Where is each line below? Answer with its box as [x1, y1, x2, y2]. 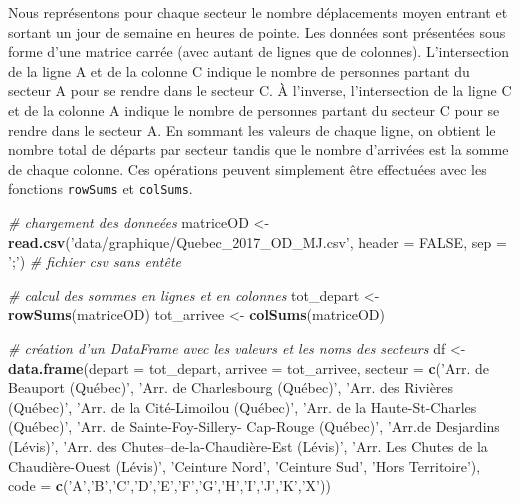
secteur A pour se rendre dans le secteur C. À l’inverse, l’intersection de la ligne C [8, 80, 512, 101]
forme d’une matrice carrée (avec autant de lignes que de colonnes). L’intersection [8, 41, 510, 62]
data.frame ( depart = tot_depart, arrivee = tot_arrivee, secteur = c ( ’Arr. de [8, 357, 489, 378]
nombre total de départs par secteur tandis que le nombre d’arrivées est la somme [8, 139, 509, 160]
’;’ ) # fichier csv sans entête [8, 251, 181, 272]
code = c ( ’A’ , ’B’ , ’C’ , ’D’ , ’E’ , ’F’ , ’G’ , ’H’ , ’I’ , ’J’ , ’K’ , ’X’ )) [8, 475, 331, 496]
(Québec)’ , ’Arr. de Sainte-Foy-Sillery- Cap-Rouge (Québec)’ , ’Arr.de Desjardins [8, 416, 500, 437]
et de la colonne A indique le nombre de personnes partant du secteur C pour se [8, 99, 500, 120]
